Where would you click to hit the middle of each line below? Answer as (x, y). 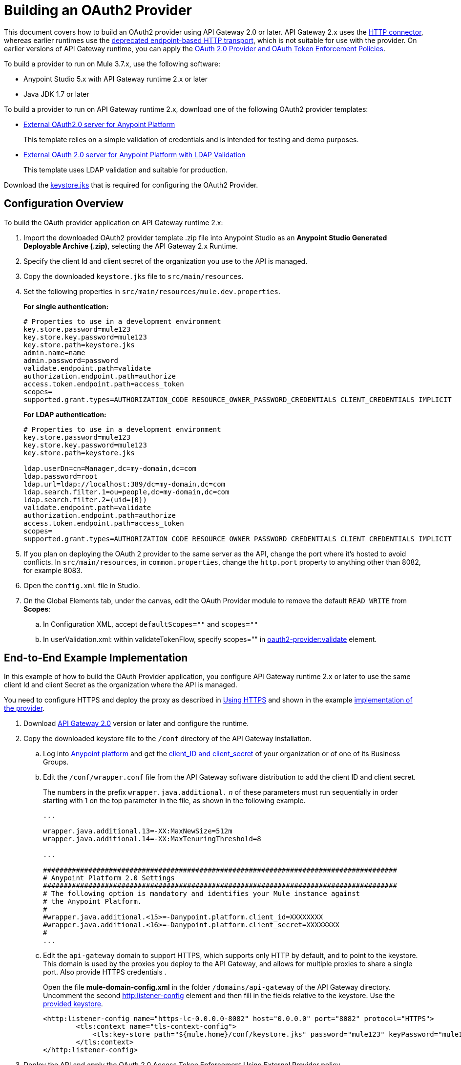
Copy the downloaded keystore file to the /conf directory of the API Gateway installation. (168, 739)
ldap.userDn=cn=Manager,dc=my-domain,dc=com (110, 468)
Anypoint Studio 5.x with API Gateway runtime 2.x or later (115, 79)
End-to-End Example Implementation (96, 658)
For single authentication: (66, 306)
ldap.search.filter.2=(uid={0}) (85, 500)
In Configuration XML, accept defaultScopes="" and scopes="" (151, 624)
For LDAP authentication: (65, 414)
